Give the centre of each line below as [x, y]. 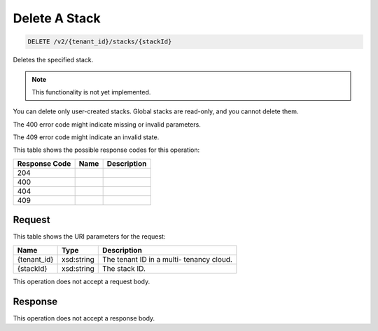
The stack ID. [124, 268]
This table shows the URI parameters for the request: [89, 237]
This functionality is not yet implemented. [91, 92]
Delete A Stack [57, 18]
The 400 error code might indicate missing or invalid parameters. [107, 124]
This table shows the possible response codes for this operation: [106, 150]
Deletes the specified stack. [53, 60]
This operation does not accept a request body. [82, 281]
